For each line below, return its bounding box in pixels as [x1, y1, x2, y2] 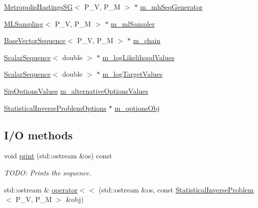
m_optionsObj [114, 102, 160, 113]
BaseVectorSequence [4, 35, 66, 46]
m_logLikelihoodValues [102, 52, 175, 62]
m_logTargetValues [102, 69, 163, 79]
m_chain [133, 35, 161, 46]
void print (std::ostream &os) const [4, 150, 112, 161]
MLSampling [4, 18, 44, 29]
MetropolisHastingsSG [4, 2, 73, 12]
